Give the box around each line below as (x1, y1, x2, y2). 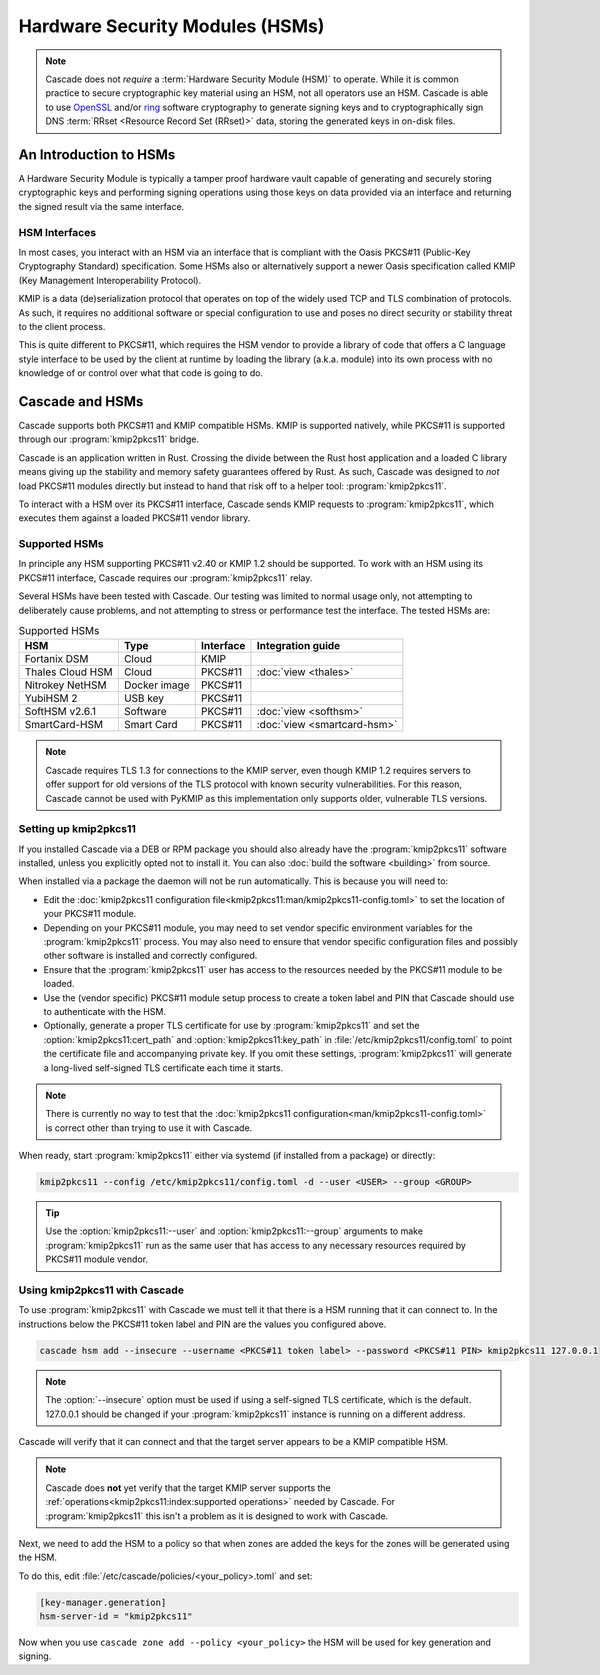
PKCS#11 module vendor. (45, 1253, 149, 1265)
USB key (123, 691, 165, 705)
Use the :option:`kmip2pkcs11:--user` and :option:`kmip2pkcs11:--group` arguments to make (45, 1225, 424, 1237)
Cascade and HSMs (18, 393, 144, 410)
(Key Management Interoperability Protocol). (18, 274, 202, 286)
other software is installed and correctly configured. (43, 950, 258, 962)
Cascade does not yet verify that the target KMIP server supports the (45, 1481, 331, 1494)
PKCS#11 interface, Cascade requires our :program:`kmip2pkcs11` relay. (18, 571, 313, 584)
